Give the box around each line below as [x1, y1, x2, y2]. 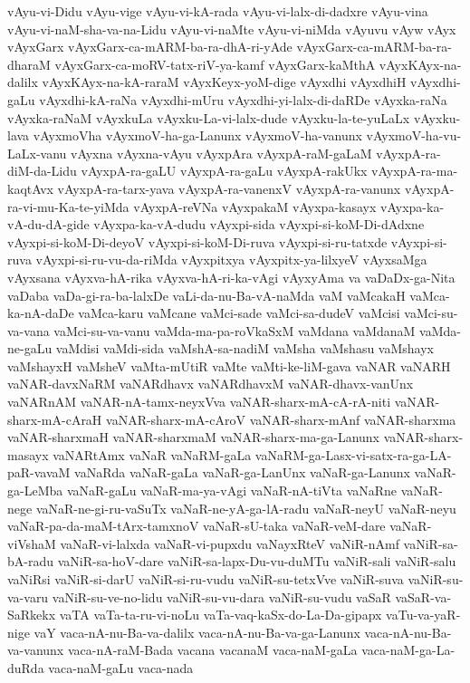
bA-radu [7, 552, 54, 571]
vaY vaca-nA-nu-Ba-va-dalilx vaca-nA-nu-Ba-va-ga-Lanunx [34, 622, 360, 641]
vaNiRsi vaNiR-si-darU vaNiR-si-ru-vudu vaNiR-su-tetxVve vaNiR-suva [7, 570, 404, 588]
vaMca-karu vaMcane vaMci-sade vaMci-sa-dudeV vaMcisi [78, 303, 400, 322]
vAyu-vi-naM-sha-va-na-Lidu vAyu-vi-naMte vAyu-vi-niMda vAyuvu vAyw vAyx [7, 19, 456, 38]
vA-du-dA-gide [7, 215, 90, 234]
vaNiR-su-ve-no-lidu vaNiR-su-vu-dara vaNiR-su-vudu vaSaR [52, 587, 391, 606]
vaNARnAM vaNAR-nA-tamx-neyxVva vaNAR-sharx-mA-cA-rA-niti [7, 392, 391, 411]
